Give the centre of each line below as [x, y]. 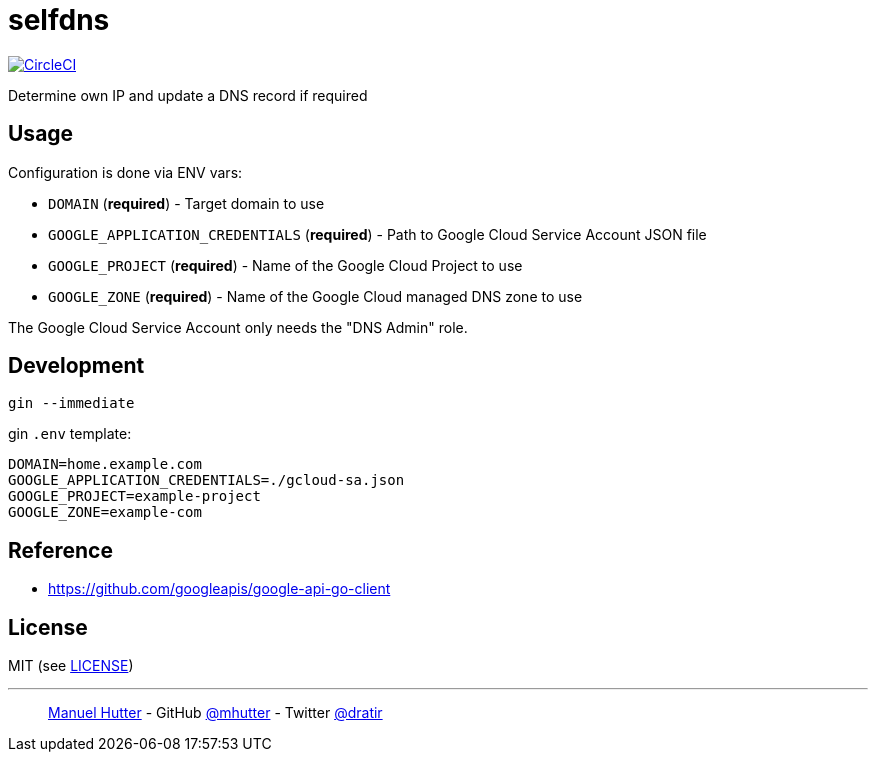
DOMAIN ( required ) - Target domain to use [186, 203]
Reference [60, 550]
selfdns [59, 20]
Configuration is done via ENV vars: [125, 172]
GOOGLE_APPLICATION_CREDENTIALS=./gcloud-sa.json [206, 480]
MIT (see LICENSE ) [71, 666]
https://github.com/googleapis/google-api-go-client [219, 589]
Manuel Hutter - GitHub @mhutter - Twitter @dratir [215, 713]
